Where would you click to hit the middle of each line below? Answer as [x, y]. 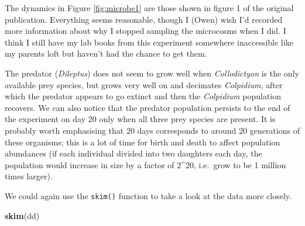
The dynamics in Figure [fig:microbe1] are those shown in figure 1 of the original [149, 8]
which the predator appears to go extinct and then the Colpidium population [143, 96]
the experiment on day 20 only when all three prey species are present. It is [140, 119]
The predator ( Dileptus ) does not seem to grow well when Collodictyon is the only [152, 73]
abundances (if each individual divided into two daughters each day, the [133, 153]
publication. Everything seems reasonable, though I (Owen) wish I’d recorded [144, 19]
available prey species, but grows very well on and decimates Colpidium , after [144, 84]
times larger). [29, 176]
